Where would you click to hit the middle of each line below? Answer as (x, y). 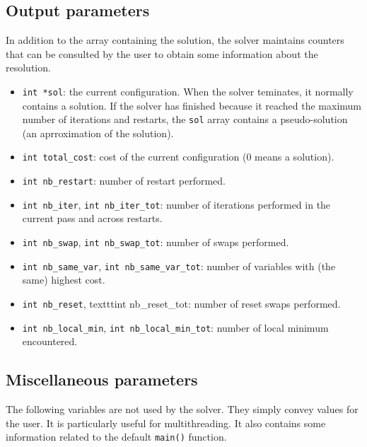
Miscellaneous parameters (102, 379)
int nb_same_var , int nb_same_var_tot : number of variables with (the (179, 266)
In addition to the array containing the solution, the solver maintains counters (175, 40)
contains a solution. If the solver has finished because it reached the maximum (192, 105)
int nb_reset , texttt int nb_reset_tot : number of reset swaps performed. (181, 303)
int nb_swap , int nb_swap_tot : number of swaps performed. (156, 242)
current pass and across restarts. (92, 218)
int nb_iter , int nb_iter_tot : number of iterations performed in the (176, 204)
